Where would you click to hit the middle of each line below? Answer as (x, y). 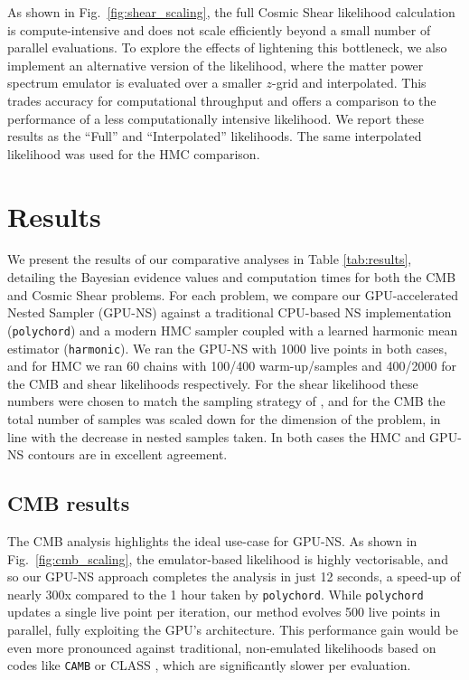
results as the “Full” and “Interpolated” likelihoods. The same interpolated (215, 136)
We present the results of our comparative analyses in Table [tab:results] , (210, 259)
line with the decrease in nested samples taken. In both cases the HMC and (216, 436)
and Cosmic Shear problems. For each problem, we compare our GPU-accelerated (233, 294)
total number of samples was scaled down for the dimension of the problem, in (224, 418)
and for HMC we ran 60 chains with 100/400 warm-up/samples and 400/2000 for (232, 366)
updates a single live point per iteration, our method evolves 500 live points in (224, 612)
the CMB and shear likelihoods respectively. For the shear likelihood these (213, 383)
